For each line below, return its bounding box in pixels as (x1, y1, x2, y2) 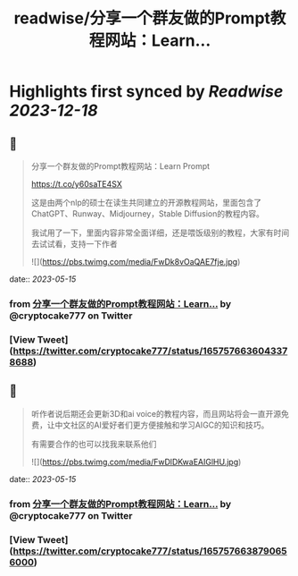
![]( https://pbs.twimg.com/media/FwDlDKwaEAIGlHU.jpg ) (30, 456, 242, 467)
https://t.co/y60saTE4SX (30, 179, 122, 189)
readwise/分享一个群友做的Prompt (13, 8, 270, 29)
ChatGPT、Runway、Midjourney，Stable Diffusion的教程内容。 (30, 208, 265, 219)
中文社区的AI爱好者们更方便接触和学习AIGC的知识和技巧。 (54, 419, 269, 430)
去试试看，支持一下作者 (30, 239, 118, 249)
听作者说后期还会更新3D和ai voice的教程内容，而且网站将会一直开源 (30, 408, 282, 419)
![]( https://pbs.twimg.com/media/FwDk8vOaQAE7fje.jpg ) (30, 257, 241, 267)
